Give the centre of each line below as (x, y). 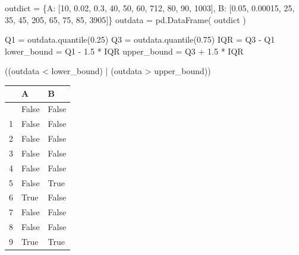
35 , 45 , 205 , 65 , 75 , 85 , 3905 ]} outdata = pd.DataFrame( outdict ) (125, 19)
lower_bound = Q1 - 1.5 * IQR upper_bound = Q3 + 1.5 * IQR (124, 51)
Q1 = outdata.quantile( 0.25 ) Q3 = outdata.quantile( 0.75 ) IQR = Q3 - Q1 (140, 39)
